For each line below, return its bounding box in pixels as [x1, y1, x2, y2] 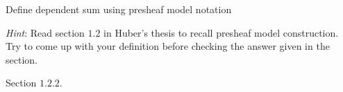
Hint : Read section [6, 25, 85, 39]
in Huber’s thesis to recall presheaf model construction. [103, 25, 339, 39]
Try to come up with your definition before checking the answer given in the [6, 39, 330, 53]
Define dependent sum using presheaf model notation [6, 2, 232, 16]
